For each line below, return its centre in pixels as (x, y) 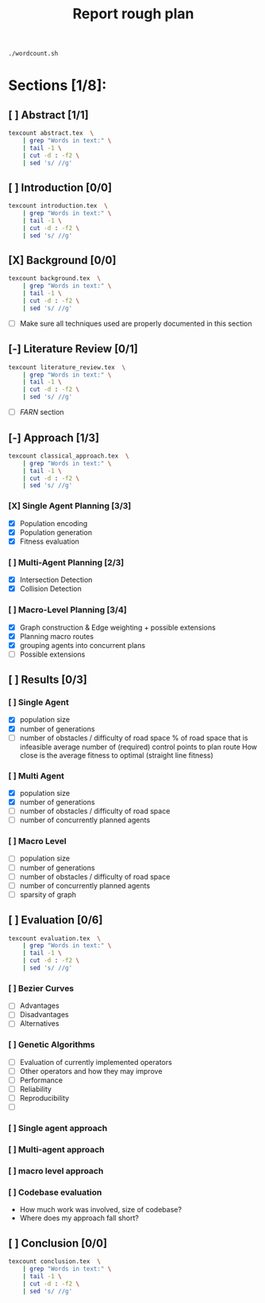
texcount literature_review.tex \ (67, 367)
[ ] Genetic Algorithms (52, 1045)
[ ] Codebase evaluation (55, 1192)
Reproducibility (44, 1098)
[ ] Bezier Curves (41, 988)
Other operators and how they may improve (91, 1071)
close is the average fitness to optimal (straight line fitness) (117, 755)
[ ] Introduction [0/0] (60, 187)
